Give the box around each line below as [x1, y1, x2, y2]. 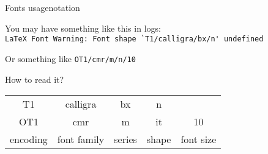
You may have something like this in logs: [5, 21, 161, 34]
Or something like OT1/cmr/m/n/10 [5, 52, 136, 65]
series [114, 132, 137, 147]
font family [57, 132, 105, 147]
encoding [10, 132, 48, 147]
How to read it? [5, 72, 64, 85]
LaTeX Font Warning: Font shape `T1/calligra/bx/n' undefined [5, 35, 264, 44]
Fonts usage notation [5, 1, 80, 13]
